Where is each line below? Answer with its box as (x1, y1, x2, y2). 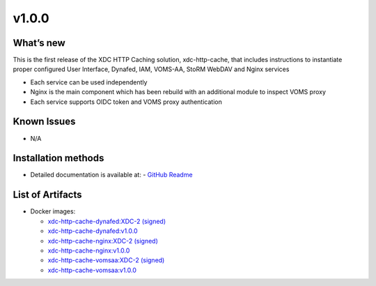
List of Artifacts (13, 189, 83, 201)
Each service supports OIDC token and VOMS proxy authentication (30, 98, 222, 106)
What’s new (13, 37, 65, 49)
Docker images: (30, 207, 76, 216)
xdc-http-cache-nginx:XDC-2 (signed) (47, 236, 158, 245)
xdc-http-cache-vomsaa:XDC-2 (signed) (47, 256, 165, 264)
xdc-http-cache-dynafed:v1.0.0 (47, 227, 139, 235)
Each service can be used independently (30, 77, 148, 86)
